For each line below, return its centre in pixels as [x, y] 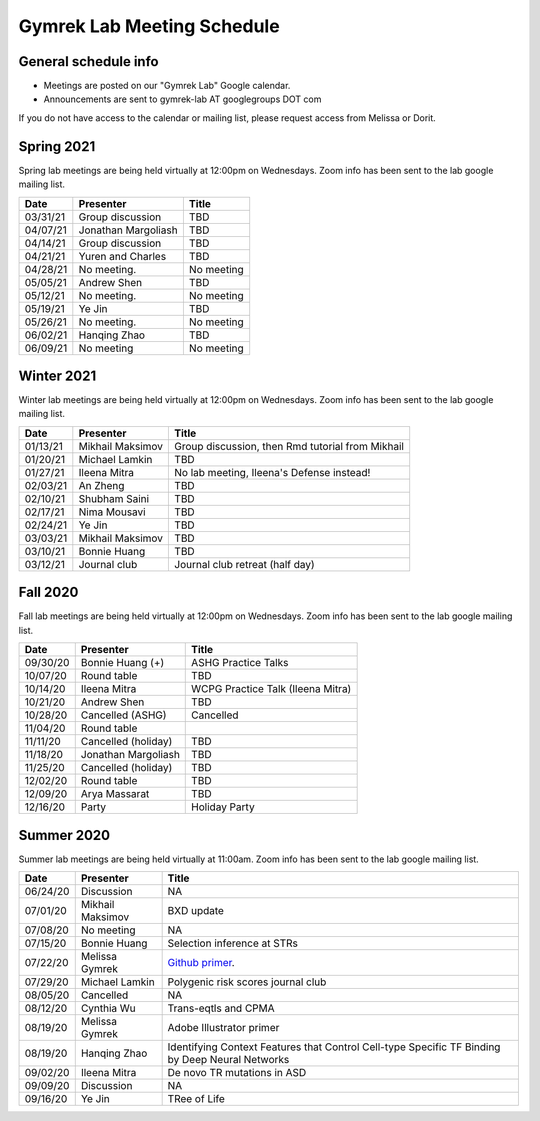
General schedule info [88, 61]
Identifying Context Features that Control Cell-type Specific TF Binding [334, 1047]
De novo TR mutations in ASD [237, 1073]
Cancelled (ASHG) [123, 715]
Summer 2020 [64, 835]
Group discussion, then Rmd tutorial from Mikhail [289, 446]
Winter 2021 [57, 375]
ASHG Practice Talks [240, 663]
